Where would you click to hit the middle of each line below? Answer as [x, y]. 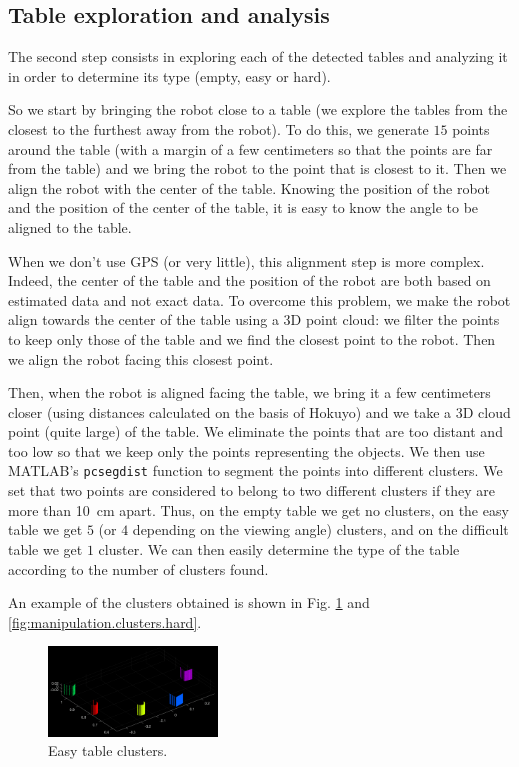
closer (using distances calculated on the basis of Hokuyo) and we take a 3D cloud [259, 411]
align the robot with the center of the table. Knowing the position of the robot [249, 187]
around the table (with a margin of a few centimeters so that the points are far [250, 148]
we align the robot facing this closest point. [141, 358]
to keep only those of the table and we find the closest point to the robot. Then [252, 338]
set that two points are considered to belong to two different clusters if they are [252, 490]
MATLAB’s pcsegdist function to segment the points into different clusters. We [255, 470]
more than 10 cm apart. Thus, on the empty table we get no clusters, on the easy [258, 509]
